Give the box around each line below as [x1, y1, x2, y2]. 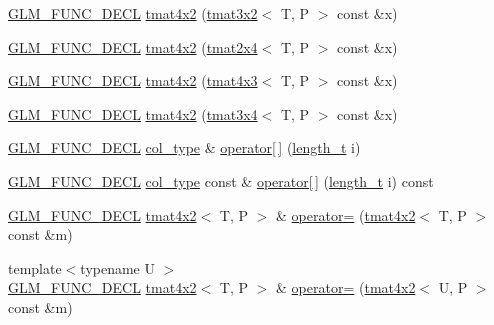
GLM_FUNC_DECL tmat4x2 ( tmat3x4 [8, 103, 258, 124]
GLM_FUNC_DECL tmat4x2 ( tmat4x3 [8, 70, 258, 91]
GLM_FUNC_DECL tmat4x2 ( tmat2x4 [8, 36, 258, 57]
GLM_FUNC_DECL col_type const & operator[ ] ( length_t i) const [8, 170, 434, 191]
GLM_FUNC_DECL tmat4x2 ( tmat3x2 [8, 3, 258, 23]
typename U [80, 257, 155, 278]
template [8, 257, 62, 278]
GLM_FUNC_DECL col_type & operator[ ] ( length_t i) [8, 137, 361, 158]
